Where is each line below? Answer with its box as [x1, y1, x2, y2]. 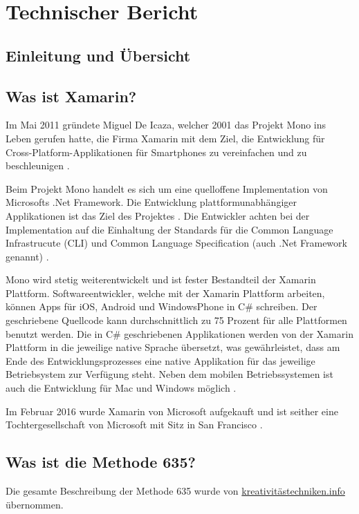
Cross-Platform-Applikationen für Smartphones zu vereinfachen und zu [6, 144, 307, 159]
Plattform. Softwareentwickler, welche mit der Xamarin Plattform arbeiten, [6, 285, 325, 300]
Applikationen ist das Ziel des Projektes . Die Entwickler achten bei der [6, 208, 310, 222]
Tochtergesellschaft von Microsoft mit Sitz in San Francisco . [6, 417, 263, 432]
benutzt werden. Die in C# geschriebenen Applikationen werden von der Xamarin [6, 326, 353, 341]
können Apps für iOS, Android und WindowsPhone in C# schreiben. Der [6, 299, 317, 314]
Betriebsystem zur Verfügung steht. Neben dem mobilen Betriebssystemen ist [6, 367, 333, 381]
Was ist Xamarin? [6, 85, 137, 106]
